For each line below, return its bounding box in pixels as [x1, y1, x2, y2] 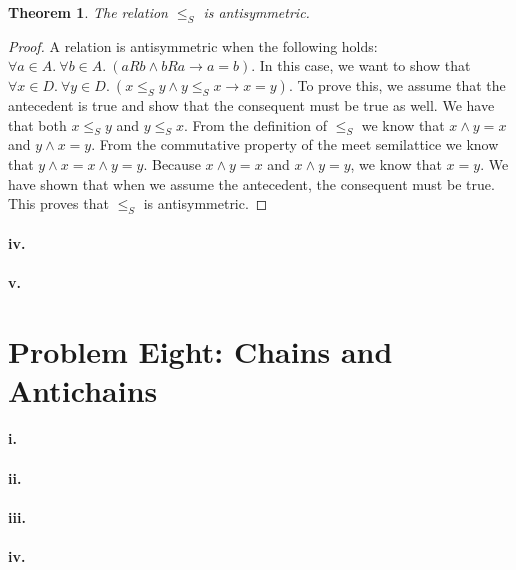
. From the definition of [184, 114, 327, 135]
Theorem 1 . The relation [8, 2, 168, 22]
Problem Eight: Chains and [8, 330, 393, 371]
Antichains [8, 369, 158, 410]
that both [8, 114, 67, 135]
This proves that [8, 193, 109, 214]
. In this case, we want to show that [251, 55, 471, 76]
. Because [143, 153, 201, 174]
